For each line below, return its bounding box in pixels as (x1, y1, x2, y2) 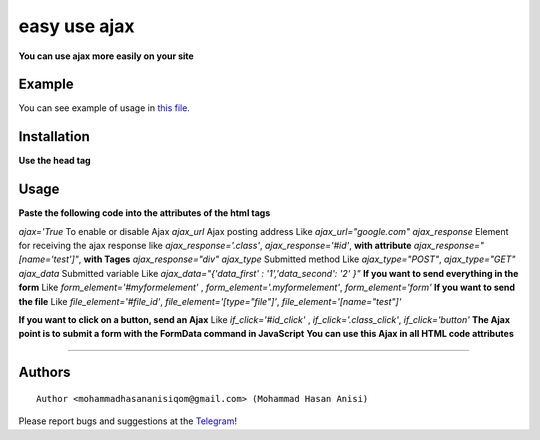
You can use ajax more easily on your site (18, 50, 194, 62)
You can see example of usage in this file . (18, 102, 190, 114)
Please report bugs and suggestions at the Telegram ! (18, 415, 237, 427)
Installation (18, 128, 90, 145)
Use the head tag (18, 155, 91, 167)
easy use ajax (18, 15, 135, 37)
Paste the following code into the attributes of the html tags (18, 207, 271, 219)
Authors (18, 364, 71, 381)
